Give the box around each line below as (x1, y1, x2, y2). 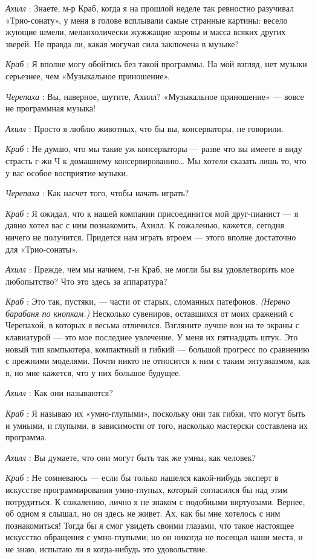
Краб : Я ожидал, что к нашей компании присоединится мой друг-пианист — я (5, 207, 299, 219)
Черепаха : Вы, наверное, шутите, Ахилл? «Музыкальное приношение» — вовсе (5, 90, 304, 102)
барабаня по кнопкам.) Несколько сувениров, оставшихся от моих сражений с (5, 306, 294, 319)
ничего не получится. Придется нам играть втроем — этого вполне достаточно (5, 230, 296, 243)
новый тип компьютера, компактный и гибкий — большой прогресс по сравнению (5, 342, 310, 355)
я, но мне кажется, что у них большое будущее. (5, 366, 181, 379)
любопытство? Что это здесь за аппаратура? (5, 274, 167, 287)
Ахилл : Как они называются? (5, 386, 113, 399)
